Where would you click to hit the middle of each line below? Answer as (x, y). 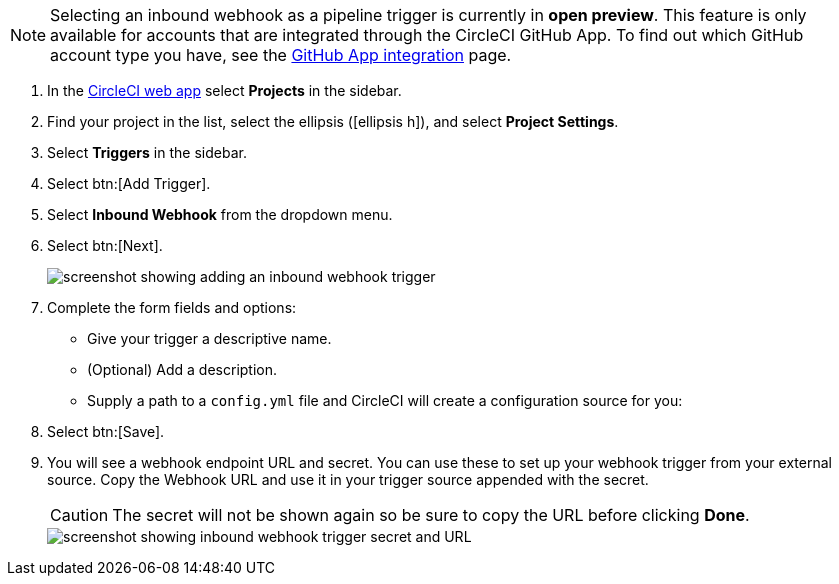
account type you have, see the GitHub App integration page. (281, 55)
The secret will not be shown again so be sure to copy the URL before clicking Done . (431, 515)
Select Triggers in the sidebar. (147, 152)
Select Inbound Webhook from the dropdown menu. (220, 214)
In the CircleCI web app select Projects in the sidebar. (224, 90)
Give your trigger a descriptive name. (209, 338)
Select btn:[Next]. (105, 245)
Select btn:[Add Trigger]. (129, 183)
